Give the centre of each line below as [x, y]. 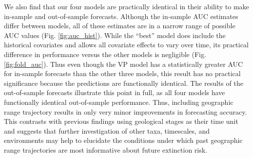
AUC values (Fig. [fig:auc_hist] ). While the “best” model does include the [115, 35]
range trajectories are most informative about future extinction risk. [106, 149]
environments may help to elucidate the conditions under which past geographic [123, 140]
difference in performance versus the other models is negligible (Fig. [105, 54]
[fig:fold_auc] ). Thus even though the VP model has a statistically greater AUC [124, 64]
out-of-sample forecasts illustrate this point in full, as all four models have [115, 92]
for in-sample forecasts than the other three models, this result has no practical [122, 73]
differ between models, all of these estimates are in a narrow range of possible [120, 26]
